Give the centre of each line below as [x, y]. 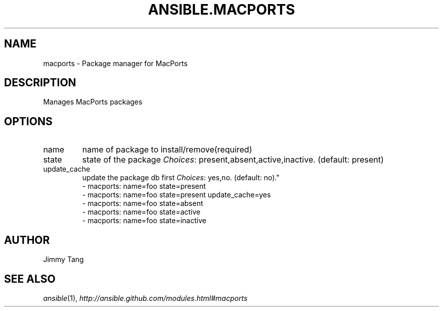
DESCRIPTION [40, 83]
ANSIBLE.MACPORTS [221, 10]
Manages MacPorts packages [93, 102]
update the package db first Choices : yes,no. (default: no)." [181, 178]
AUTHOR [27, 240]
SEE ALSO [30, 279]
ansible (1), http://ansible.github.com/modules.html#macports [145, 298]
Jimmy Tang [63, 260]
